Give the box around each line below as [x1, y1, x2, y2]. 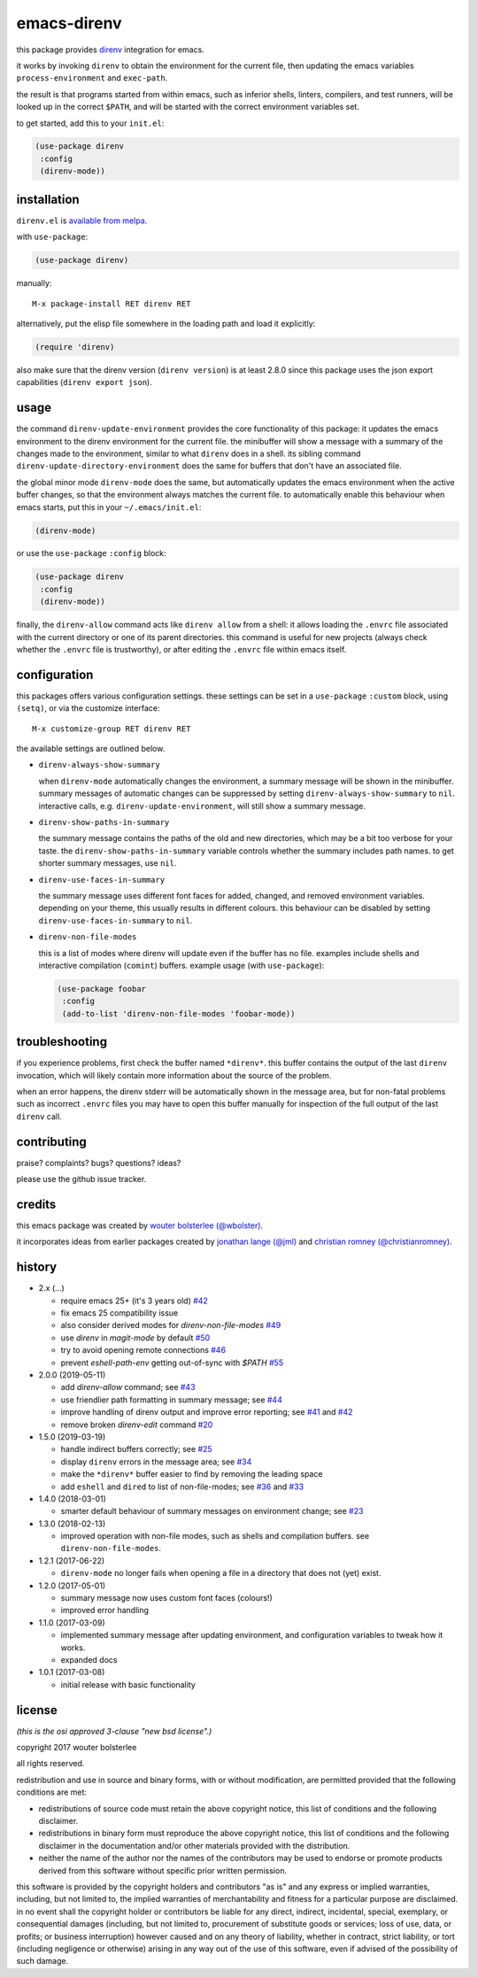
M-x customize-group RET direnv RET [32, 723, 191, 734]
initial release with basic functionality [60, 1679, 197, 1690]
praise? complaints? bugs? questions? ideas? [16, 1157, 181, 1168]
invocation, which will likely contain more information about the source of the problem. [16, 1070, 332, 1080]
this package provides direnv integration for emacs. [16, 44, 205, 55]
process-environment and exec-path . [16, 73, 168, 83]
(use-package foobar [57, 984, 146, 993]
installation [16, 191, 80, 207]
